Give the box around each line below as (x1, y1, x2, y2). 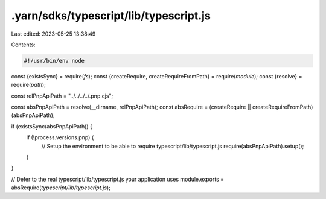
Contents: (11, 41, 36, 48)
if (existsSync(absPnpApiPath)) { (11, 122, 93, 130)
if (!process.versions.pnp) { (26, 134, 94, 141)
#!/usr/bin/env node (24, 57, 85, 64)
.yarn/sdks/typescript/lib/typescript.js (11, 9, 211, 22)
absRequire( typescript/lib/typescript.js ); (11, 184, 111, 191)
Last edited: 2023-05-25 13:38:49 (11, 30, 96, 37)
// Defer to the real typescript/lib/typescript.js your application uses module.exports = (11, 175, 225, 183)
